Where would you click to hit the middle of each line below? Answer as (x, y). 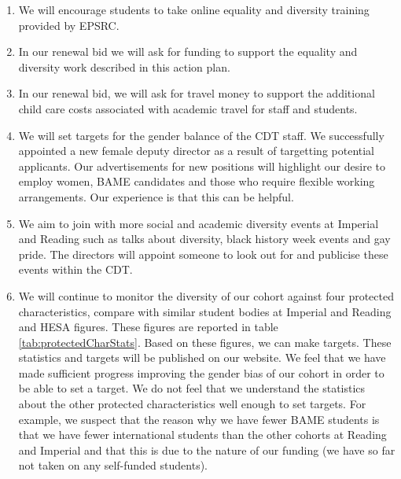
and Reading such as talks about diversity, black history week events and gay (204, 239)
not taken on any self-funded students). (113, 465)
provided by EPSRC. (69, 25)
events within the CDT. (75, 269)
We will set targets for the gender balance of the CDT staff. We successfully (201, 135)
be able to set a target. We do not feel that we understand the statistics (192, 388)
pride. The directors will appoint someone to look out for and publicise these (203, 254)
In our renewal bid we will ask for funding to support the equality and (188, 52)
